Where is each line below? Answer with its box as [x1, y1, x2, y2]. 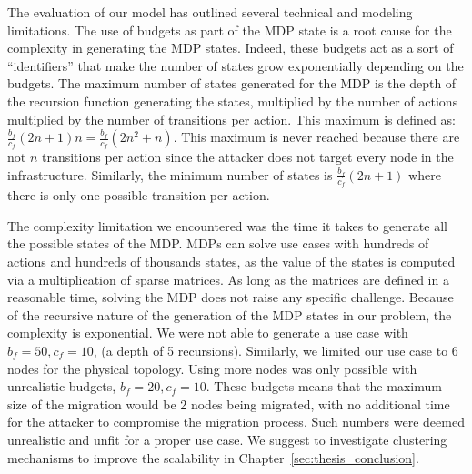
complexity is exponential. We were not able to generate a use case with [7, 323, 408, 342]
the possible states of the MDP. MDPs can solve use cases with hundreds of [7, 234, 429, 253]
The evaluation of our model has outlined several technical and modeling [7, 3, 413, 21]
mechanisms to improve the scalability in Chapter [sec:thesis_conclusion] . [7, 448, 419, 467]
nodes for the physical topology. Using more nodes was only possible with [7, 358, 417, 378]
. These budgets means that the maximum [206, 377, 442, 396]
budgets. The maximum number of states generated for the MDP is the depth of [7, 74, 457, 93]
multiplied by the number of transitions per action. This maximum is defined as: [7, 109, 456, 128]
